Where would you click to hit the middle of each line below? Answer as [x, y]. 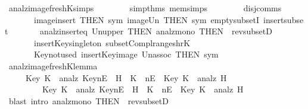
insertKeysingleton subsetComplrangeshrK [112, 42]
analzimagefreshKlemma [53, 65]
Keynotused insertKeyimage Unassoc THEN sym [126, 54]
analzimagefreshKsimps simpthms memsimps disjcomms [145, 8]
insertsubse [284, 19]
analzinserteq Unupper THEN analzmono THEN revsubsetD [156, 31]
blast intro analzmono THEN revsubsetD [88, 100]
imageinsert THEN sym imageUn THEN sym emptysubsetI [147, 19]
